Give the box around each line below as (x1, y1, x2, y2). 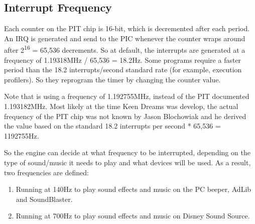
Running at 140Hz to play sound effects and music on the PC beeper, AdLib (16, 184, 251, 194)
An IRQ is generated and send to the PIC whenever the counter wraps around (4, 33, 245, 43)
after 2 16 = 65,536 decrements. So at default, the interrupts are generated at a (4, 43, 245, 55)
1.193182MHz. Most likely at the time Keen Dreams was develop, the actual (4, 101, 238, 111)
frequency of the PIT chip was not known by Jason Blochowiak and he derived (4, 110, 246, 121)
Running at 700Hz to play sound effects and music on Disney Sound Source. (16, 210, 250, 221)
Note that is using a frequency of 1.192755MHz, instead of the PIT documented (4, 91, 249, 101)
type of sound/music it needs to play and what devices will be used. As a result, (4, 157, 251, 167)
